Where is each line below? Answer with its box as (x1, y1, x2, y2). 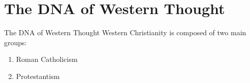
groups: (4, 37, 27, 47)
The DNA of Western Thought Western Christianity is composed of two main (4, 27, 246, 38)
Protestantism (16, 70, 60, 81)
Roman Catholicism (16, 54, 78, 64)
